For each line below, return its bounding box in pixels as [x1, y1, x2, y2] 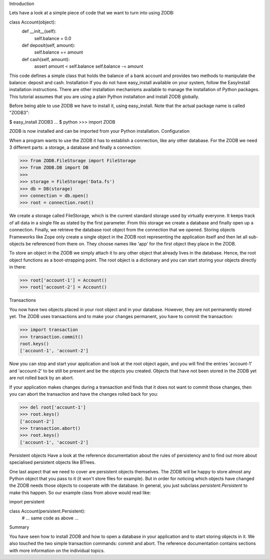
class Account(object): [9, 19, 56, 25]
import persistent [9, 499, 45, 505]
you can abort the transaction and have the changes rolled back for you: [9, 391, 158, 397]
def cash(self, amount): [21, 56, 70, 62]
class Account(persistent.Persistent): [9, 508, 85, 514]
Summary [9, 524, 29, 530]
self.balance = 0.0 [34, 35, 71, 41]
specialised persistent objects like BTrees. [9, 459, 96, 465]
